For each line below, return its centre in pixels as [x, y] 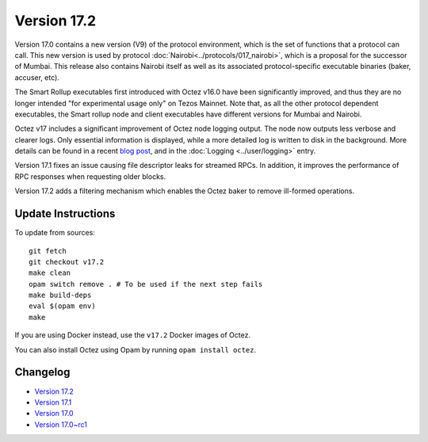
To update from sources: [55, 233]
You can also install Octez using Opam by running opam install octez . [136, 349]
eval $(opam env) [62, 306]
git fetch [48, 251]
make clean [50, 273]
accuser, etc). [37, 77]
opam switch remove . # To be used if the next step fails [146, 284]
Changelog [42, 372]
